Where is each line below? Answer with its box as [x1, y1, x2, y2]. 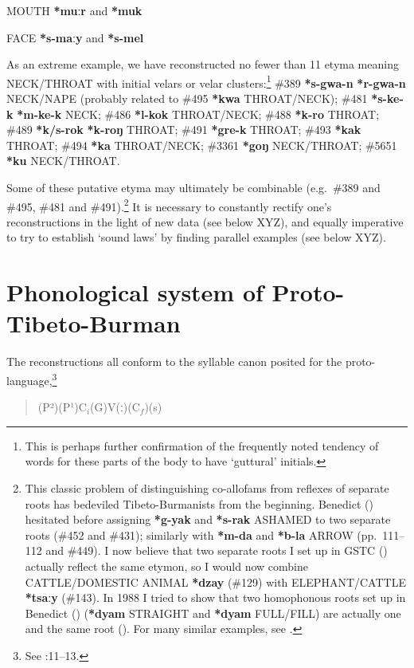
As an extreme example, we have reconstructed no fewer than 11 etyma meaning [6, 56, 399, 73]
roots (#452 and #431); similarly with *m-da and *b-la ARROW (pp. [25, 526, 377, 543]
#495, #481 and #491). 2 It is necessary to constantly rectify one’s [6, 195, 332, 214]
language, [6, 371, 53, 388]
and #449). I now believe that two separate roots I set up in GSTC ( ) [45, 542, 388, 559]
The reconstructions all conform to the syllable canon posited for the [6, 353, 342, 370]
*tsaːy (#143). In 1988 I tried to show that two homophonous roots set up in [25, 589, 406, 606]
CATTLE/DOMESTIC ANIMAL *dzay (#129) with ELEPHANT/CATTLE [25, 573, 406, 590]
